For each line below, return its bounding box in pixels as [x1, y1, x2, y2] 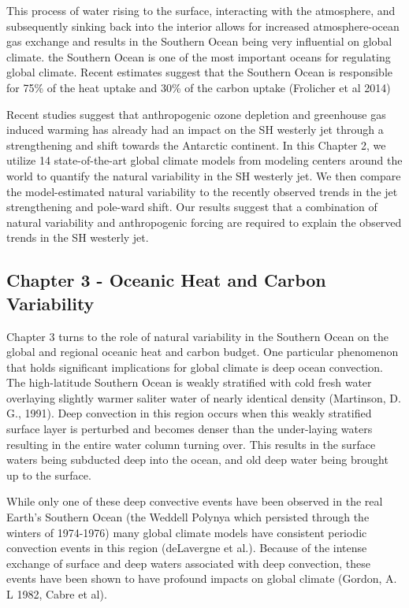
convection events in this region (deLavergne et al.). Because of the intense [6, 539, 367, 556]
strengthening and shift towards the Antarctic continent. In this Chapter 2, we [6, 136, 386, 153]
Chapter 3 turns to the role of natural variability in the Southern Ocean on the [6, 328, 389, 344]
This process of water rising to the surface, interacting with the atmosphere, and [6, 2, 396, 18]
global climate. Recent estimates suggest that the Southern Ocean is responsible [6, 64, 392, 80]
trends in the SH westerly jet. [6, 229, 149, 246]
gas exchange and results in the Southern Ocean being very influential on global [6, 33, 392, 50]
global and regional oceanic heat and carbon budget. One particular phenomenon [6, 343, 399, 360]
